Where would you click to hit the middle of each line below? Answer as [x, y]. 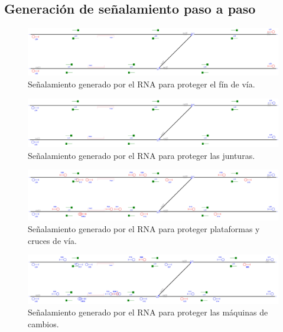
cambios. [43, 323]
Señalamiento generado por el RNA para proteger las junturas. [141, 155]
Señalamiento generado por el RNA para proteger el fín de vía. [141, 84]
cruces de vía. [52, 240]
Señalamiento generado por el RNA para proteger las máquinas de [148, 312]
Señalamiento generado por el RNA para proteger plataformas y [144, 228]
